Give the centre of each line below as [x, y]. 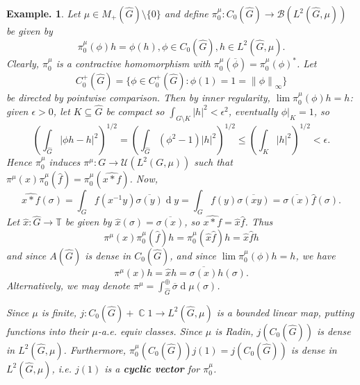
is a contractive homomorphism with [133, 63]
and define [186, 13]
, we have [316, 255]
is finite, [59, 312]
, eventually [253, 111]
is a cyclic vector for [152, 368]
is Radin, [234, 331]
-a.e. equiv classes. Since [150, 331]
